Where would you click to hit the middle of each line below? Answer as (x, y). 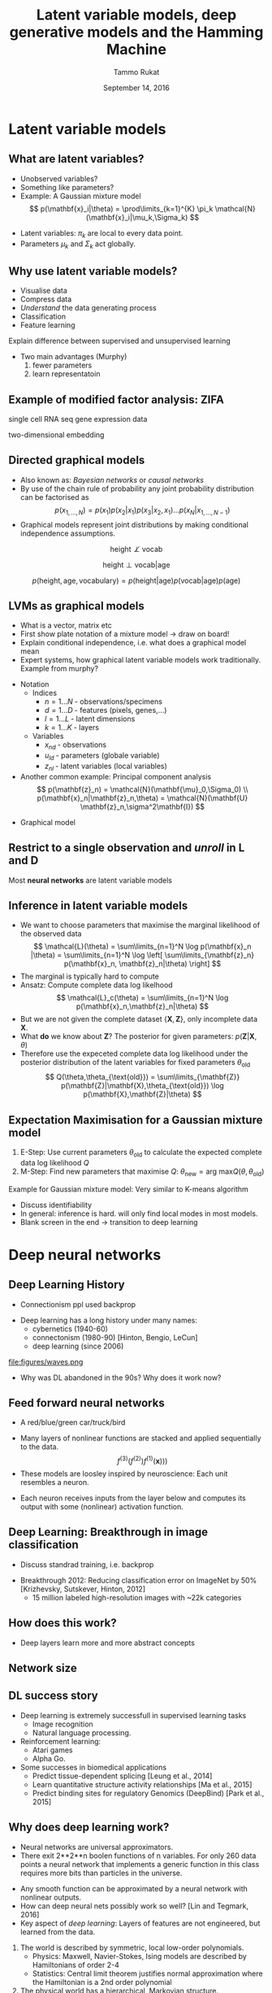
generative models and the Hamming (136, 32)
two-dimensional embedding (56, 434)
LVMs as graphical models (76, 606)
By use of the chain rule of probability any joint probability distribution (137, 488)
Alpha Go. (49, 1758)
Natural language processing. (82, 1732)
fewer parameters (62, 365)
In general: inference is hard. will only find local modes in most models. (139, 1214)
